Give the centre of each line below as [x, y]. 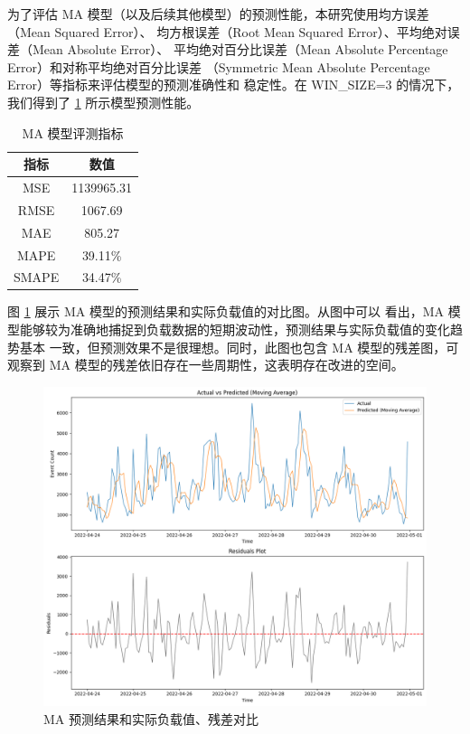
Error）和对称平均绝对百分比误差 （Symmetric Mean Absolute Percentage [219, 66]
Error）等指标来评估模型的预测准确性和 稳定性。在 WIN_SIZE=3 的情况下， [234, 85]
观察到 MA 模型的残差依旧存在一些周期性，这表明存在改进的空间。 [206, 365]
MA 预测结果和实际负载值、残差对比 [151, 719]
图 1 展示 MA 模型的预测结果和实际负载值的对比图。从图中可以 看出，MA [226, 311]
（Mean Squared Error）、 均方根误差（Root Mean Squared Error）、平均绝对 [227, 31]
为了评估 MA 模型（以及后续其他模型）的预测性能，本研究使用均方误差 [218, 14]
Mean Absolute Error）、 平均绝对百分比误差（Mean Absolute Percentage [240, 49]
